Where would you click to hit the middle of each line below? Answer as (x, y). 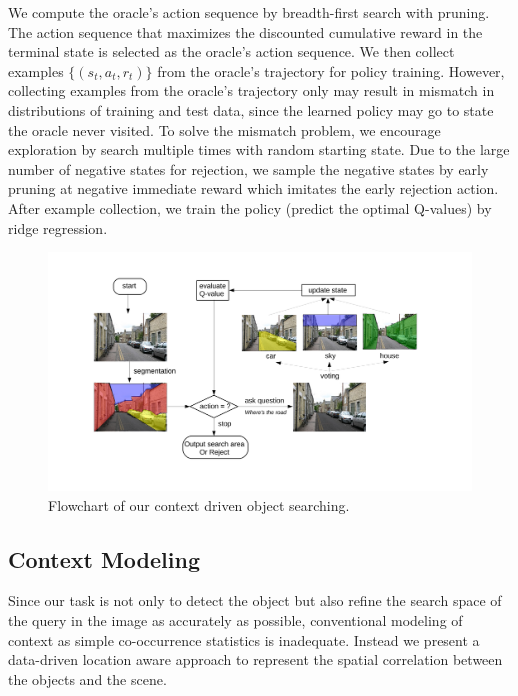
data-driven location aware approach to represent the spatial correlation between (255, 659)
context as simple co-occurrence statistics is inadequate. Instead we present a (244, 639)
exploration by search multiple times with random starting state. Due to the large (259, 149)
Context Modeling (104, 558)
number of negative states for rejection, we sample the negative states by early (248, 168)
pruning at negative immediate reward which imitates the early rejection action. (253, 188)
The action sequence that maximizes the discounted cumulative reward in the (245, 31)
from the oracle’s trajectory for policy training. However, (331, 70)
